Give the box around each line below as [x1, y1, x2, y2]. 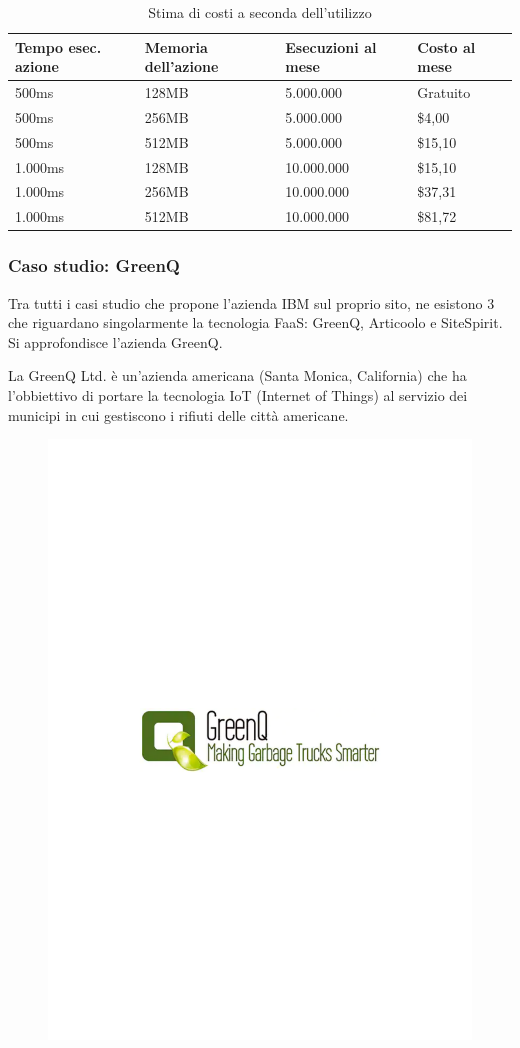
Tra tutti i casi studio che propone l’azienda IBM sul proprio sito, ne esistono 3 [8, 292, 495, 313]
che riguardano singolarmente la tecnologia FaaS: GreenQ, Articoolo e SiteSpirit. [8, 312, 503, 333]
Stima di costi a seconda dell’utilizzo [148, 2, 372, 22]
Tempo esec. [15, 36, 102, 57]
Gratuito [417, 82, 471, 103]
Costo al [417, 36, 476, 57]
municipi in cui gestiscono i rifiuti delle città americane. [8, 404, 349, 425]
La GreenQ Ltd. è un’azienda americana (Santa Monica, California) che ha [8, 365, 467, 386]
